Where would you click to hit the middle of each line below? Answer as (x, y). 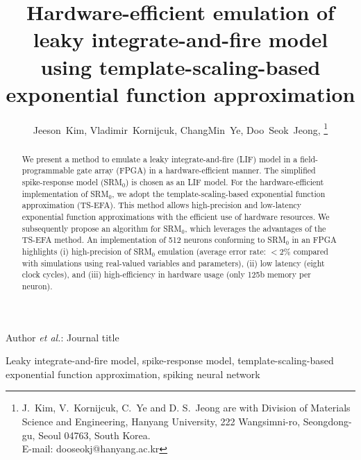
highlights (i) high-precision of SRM (87, 251)
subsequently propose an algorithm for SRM (102, 228)
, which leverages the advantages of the (255, 228)
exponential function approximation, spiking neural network (133, 374)
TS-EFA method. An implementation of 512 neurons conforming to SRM (154, 240)
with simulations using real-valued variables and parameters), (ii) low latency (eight (173, 263)
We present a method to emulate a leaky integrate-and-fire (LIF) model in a (160, 159)
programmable (48, 170)
